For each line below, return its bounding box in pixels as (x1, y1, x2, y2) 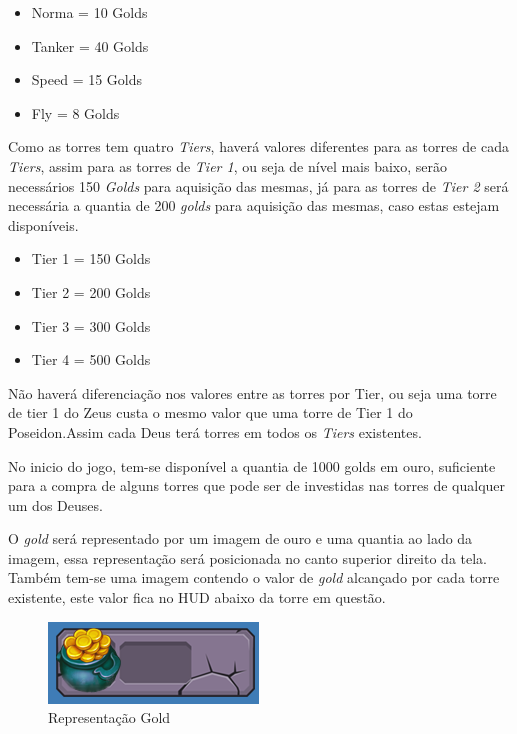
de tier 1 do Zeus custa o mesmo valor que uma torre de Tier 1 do (8, 402, 413, 423)
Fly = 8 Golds (31, 102, 120, 123)
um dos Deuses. (8, 494, 103, 515)
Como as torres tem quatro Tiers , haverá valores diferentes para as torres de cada (8, 136, 509, 157)
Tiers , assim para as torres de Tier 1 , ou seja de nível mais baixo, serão (8, 155, 448, 176)
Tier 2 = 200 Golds (31, 281, 151, 302)
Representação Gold (48, 707, 171, 728)
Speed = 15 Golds (31, 69, 143, 90)
